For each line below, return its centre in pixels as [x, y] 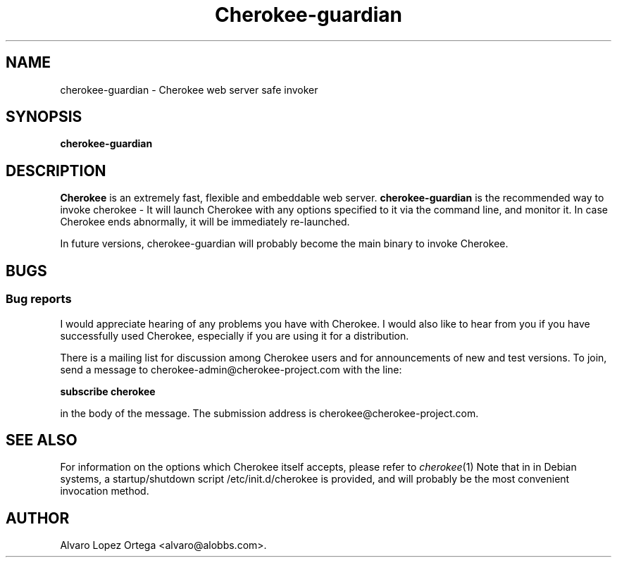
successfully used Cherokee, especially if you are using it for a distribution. [235, 335]
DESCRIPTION [56, 171]
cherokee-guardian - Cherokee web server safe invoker [189, 89]
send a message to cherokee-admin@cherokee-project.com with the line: [231, 369]
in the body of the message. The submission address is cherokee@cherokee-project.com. [269, 413]
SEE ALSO [42, 440]
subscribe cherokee [108, 391]
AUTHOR [38, 518]
